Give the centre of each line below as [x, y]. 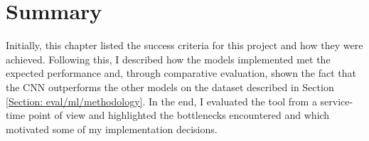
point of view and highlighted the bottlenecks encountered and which [179, 115]
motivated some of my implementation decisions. [112, 129]
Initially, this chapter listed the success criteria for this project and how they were [184, 45]
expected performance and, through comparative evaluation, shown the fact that [181, 73]
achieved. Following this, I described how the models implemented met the [168, 59]
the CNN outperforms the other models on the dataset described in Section [170, 87]
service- [337, 101]
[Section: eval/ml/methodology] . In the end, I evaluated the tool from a [161, 101]
